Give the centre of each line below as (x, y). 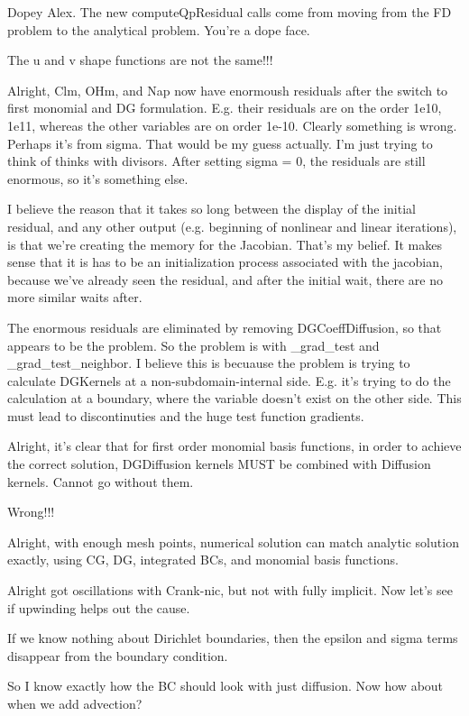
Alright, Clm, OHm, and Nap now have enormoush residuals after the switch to (228, 90)
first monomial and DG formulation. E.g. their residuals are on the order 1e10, (225, 108)
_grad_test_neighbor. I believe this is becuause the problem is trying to (209, 363)
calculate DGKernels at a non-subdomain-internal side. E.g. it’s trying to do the (229, 380)
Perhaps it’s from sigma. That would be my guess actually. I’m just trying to (220, 143)
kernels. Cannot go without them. (101, 481)
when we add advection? (75, 703)
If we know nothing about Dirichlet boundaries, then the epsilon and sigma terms (233, 638)
